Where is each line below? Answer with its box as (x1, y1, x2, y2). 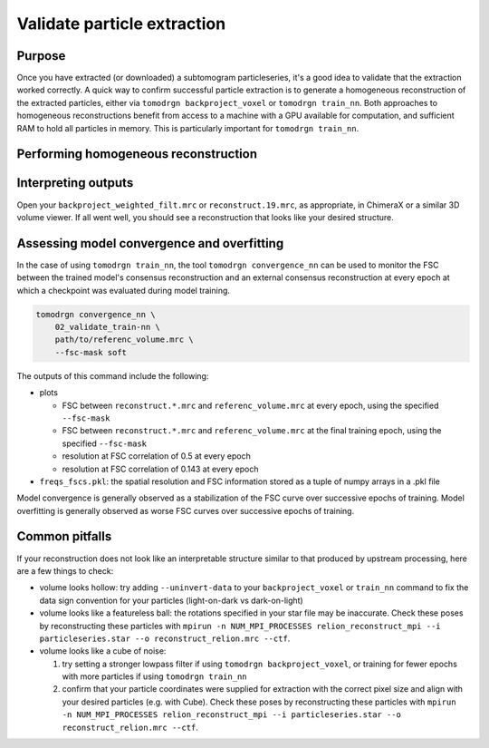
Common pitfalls (16, 529, 112, 544)
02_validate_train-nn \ (54, 322, 160, 332)
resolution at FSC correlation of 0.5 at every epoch (62, 451, 251, 461)
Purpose (16, 48, 66, 63)
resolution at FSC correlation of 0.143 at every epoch (62, 463, 259, 474)
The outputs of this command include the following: (16, 370, 209, 381)
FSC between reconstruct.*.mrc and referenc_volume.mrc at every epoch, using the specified (62, 400, 439, 411)
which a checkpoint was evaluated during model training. (16, 285, 231, 296)
